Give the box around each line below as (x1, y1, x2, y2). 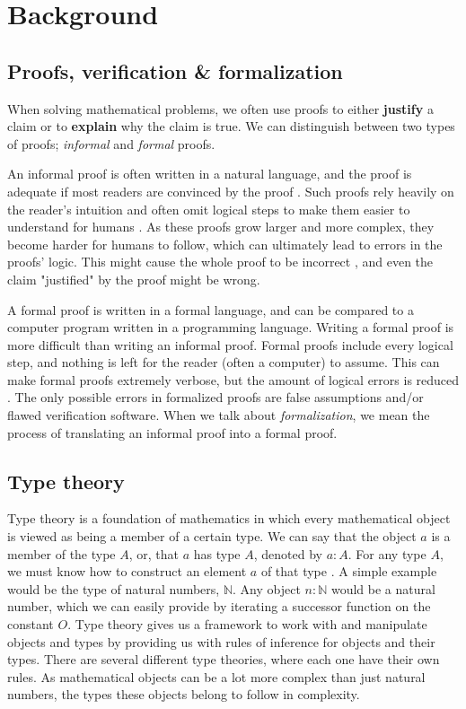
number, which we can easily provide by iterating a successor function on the (7, 597, 431, 616)
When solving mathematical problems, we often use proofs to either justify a (7, 99, 434, 118)
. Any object (233, 579, 301, 598)
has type (193, 544, 241, 563)
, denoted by (253, 544, 322, 563)
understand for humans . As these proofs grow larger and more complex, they (7, 217, 435, 236)
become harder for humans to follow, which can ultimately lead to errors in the (7, 234, 443, 253)
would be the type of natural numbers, (7, 579, 220, 598)
